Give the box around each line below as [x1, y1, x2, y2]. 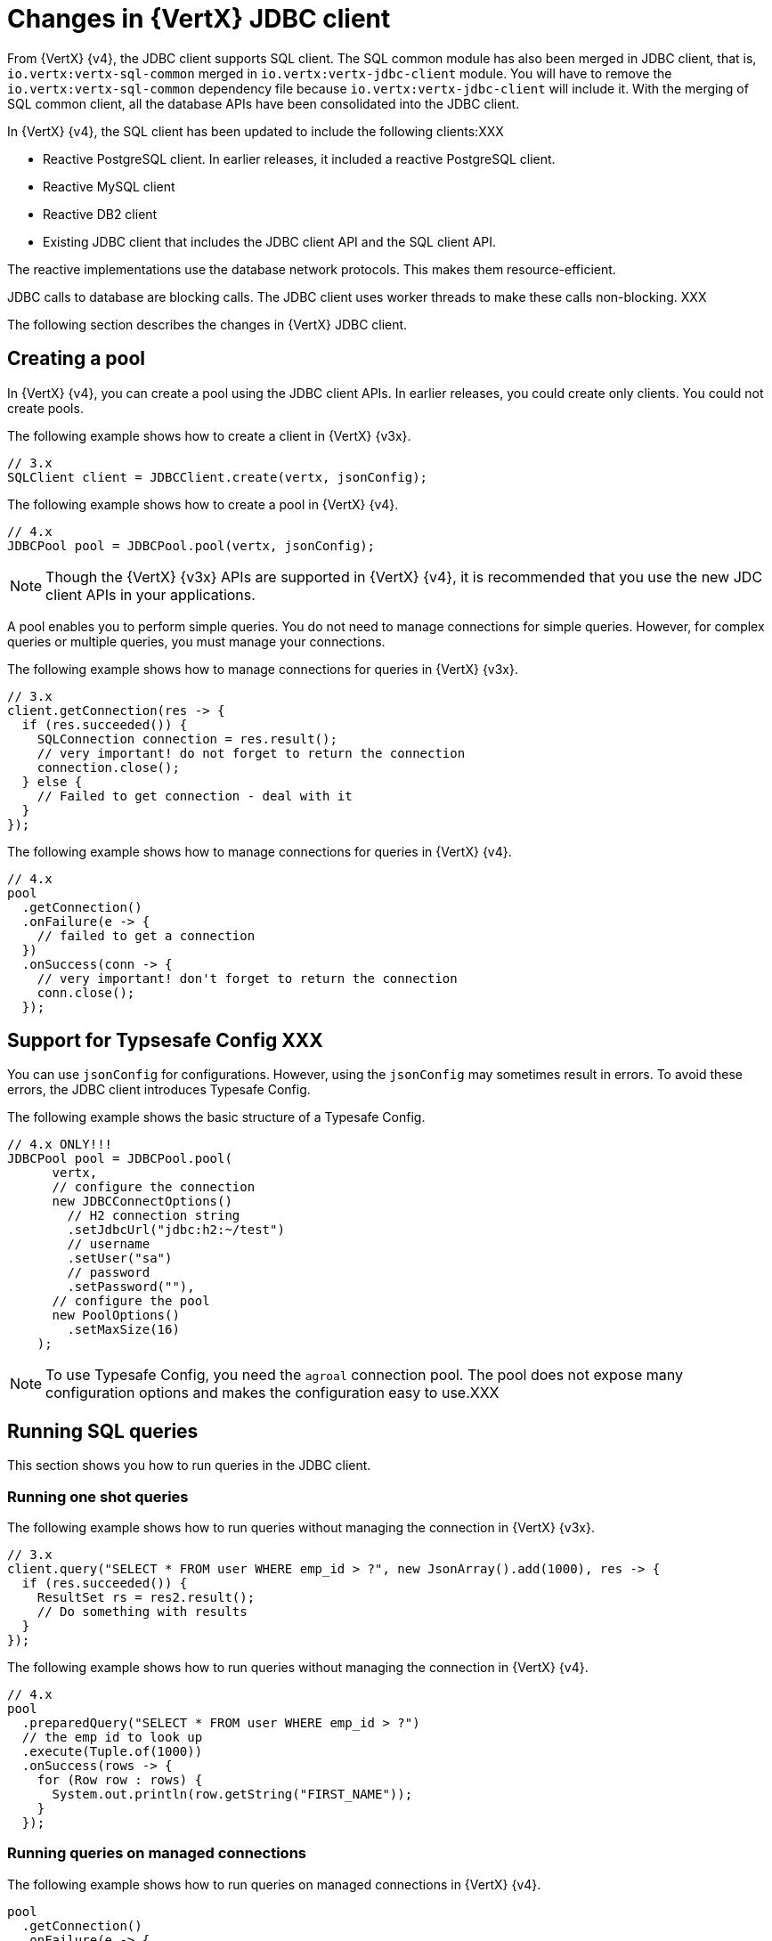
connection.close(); [37, 759, 180, 775]
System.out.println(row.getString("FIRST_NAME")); [52, 1787, 413, 1802]
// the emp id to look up [21, 1730, 203, 1745]
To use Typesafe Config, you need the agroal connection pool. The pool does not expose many [45, 1366, 683, 1385]
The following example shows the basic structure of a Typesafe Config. [7, 1109, 426, 1125]
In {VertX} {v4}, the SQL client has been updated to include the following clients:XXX [7, 123, 504, 139]
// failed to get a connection [37, 928, 256, 943]
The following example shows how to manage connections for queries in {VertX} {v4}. [7, 843, 512, 859]
